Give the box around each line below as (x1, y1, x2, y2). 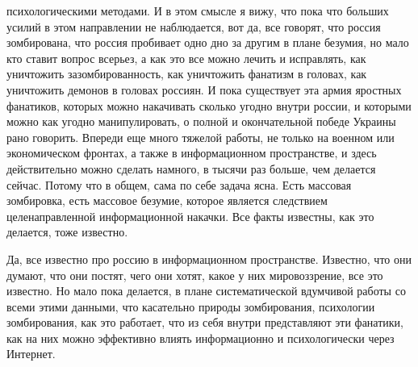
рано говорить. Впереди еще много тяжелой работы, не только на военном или (6, 128, 395, 145)
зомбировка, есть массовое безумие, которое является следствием (6, 192, 328, 209)
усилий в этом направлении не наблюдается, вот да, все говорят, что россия (6, 18, 381, 35)
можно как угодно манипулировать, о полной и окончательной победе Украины (6, 113, 396, 130)
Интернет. (6, 345, 56, 362)
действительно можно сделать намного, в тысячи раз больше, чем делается (6, 160, 376, 177)
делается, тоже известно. (6, 223, 128, 240)
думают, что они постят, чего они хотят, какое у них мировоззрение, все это (6, 266, 383, 283)
